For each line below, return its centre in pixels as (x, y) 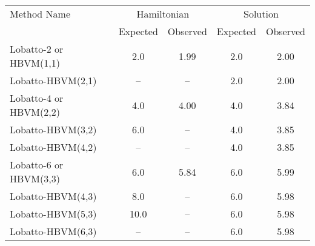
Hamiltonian (163, 14)
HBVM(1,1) (35, 63)
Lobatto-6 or (37, 165)
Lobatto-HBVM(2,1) (53, 80)
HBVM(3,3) (35, 178)
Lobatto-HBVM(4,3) (53, 196)
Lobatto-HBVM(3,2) (53, 129)
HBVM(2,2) (35, 112)
